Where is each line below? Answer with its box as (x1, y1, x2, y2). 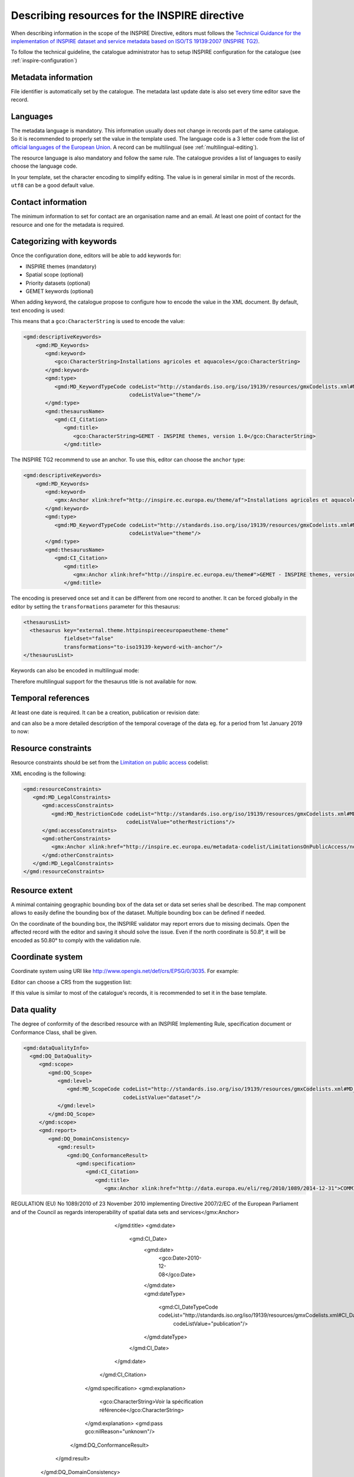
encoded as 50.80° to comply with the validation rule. (11, 936, 142, 944)
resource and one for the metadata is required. (11, 221, 124, 228)
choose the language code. (11, 162, 78, 170)
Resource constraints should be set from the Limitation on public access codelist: (11, 759, 209, 766)
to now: (11, 728, 29, 735)
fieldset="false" (64, 635, 114, 642)
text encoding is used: (11, 307, 65, 314)
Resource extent (11, 885, 73, 895)
